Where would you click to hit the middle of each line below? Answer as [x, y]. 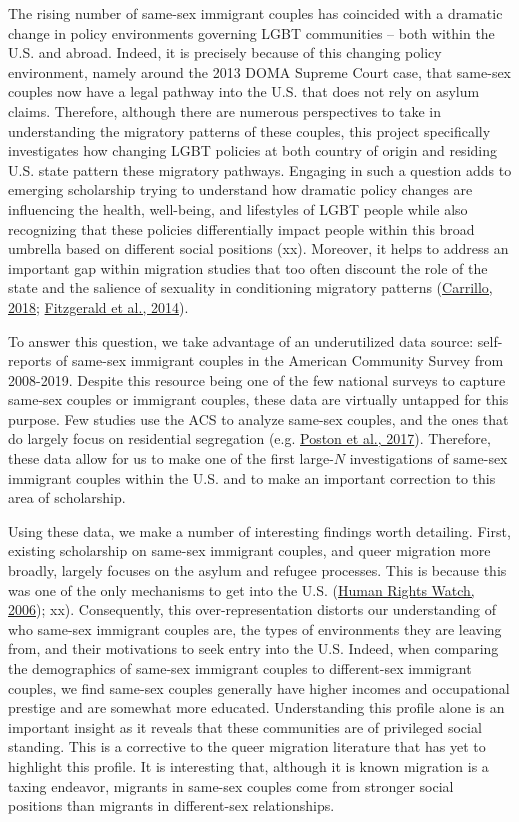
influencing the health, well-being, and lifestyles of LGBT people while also [238, 208]
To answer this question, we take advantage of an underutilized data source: [241, 340]
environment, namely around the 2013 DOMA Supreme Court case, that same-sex [260, 71]
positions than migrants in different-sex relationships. [171, 805]
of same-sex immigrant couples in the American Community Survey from [279, 360]
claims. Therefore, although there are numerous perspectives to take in [224, 110]
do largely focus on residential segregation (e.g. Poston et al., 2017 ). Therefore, [249, 438]
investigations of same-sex [428, 458]
